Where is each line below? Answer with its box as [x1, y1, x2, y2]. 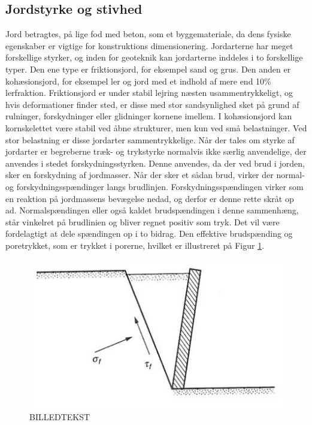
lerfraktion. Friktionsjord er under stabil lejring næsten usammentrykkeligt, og [5, 86, 293, 99]
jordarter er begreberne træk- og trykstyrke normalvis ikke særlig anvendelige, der [5, 145, 307, 158]
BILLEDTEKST [29, 411, 90, 423]
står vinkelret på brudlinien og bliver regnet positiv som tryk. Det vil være [5, 215, 280, 228]
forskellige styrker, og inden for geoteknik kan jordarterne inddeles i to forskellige [5, 51, 303, 64]
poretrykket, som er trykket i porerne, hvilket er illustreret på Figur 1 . [5, 239, 265, 251]
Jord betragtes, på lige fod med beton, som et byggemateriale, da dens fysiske [5, 28, 291, 40]
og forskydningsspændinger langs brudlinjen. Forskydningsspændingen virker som [5, 180, 304, 192]
